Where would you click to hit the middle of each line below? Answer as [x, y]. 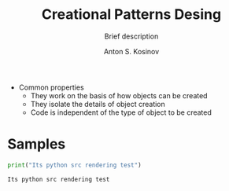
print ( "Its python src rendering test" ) [75, 165]
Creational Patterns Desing [131, 15]
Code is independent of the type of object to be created [121, 112]
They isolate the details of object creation [98, 104]
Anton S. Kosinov [131, 51]
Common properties [51, 87]
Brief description [131, 36]
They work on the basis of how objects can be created [119, 95]
